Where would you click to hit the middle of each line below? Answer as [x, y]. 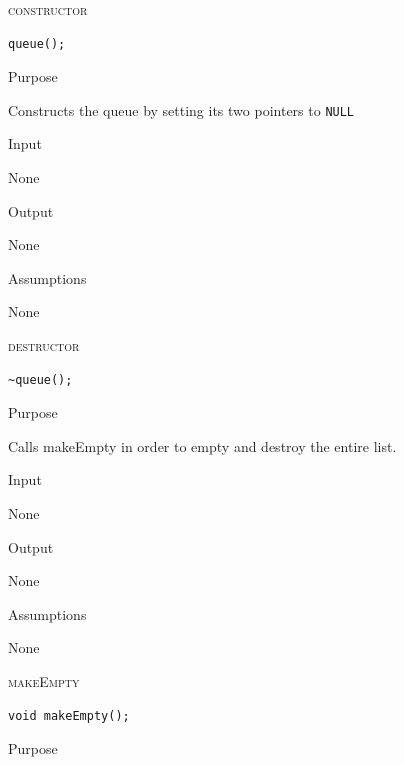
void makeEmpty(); [69, 715]
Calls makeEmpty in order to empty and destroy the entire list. [202, 445]
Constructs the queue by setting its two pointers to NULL [181, 109]
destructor [44, 345]
